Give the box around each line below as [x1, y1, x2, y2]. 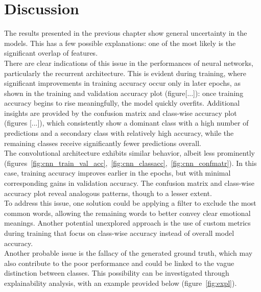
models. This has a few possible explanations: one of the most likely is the [4, 37, 236, 48]
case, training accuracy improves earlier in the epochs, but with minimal [4, 167, 231, 178]
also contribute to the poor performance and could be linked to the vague [4, 257, 234, 268]
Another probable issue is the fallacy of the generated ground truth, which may [4, 248, 253, 258]
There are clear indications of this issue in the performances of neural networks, [4, 57, 253, 68]
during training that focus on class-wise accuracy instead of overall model [4, 228, 234, 238]
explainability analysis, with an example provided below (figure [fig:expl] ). [4, 277, 237, 288]
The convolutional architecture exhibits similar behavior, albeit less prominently [4, 148, 255, 158]
